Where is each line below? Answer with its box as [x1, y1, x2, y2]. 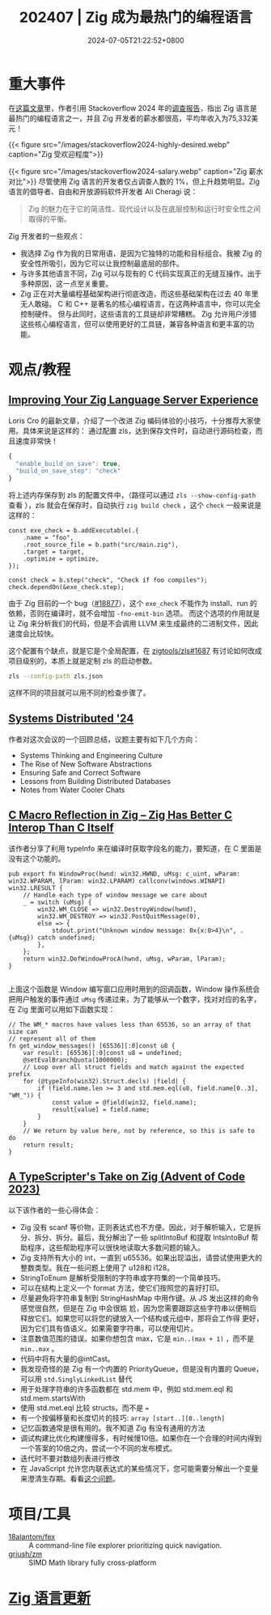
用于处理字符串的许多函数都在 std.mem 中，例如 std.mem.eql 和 [19, 1384, 233, 1393]
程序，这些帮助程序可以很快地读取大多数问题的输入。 [27, 1242, 205, 1252]
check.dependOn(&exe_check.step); [8, 583, 125, 591]
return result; [23, 1141, 74, 1149]
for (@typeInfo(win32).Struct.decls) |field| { [23, 1077, 186, 1085]
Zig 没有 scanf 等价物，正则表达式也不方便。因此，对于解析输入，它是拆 [19, 1222, 261, 1231]
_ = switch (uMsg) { [23, 898, 92, 906]
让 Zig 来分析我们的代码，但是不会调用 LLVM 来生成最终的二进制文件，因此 [8, 619, 259, 629]
